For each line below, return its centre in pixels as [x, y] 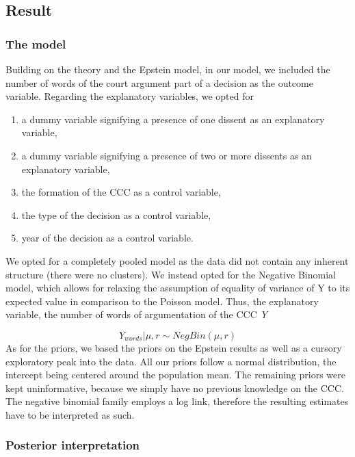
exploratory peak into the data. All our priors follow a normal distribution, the [171, 361]
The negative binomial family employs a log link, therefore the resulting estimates [177, 401]
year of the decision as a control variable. [107, 238]
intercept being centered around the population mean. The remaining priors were [175, 375]
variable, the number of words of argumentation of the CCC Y [136, 314]
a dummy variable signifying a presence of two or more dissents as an [167, 155]
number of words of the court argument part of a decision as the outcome [159, 82]
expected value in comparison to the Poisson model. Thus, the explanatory [162, 301]
